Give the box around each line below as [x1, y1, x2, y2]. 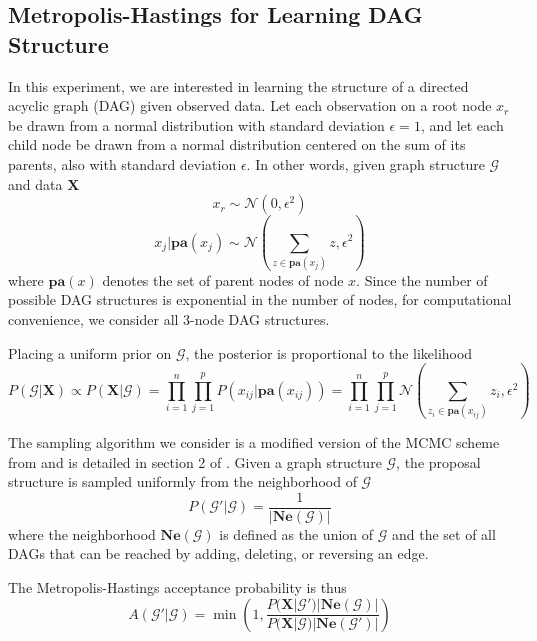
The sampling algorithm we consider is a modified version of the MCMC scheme [8, 431, 500, 452]
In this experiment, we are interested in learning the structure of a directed [8, 75, 469, 96]
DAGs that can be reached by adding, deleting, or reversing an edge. [8, 543, 429, 564]
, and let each [420, 114, 504, 135]
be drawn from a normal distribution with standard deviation [8, 114, 385, 135]
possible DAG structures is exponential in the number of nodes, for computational [8, 289, 512, 310]
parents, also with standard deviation [8, 153, 237, 174]
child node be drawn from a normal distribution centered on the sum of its [8, 134, 466, 155]
